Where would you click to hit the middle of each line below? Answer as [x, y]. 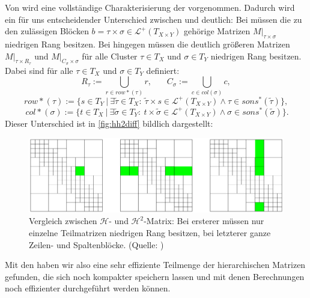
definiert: [163, 70]
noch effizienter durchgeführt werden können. [88, 288]
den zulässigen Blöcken [47, 31]
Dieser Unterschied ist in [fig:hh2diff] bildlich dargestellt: [109, 123]
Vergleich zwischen [63, 221]
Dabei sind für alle [39, 70]
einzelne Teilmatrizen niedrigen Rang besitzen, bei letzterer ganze [150, 232]
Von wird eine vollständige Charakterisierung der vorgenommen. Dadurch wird [150, 7]
